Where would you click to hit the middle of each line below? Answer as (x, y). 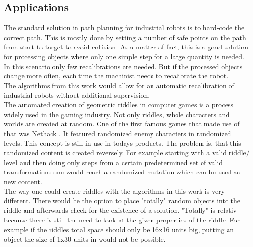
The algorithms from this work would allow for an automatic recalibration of (119, 85)
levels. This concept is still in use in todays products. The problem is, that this (123, 143)
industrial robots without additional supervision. (77, 95)
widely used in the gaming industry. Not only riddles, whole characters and (117, 114)
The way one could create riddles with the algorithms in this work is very (114, 191)
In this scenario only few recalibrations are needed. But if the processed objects (123, 66)
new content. (23, 181)
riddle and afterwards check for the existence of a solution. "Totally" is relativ (120, 210)
